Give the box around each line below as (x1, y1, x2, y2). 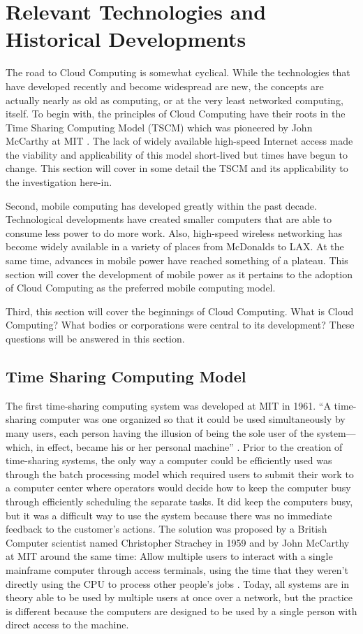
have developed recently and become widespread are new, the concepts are (6, 78, 324, 93)
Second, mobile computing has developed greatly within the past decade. (6, 198, 317, 212)
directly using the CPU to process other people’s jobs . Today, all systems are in (6, 576, 350, 591)
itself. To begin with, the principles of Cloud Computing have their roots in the (6, 106, 346, 121)
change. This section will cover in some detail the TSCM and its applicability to (6, 161, 348, 175)
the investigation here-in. (6, 175, 112, 189)
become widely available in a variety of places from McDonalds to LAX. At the (6, 239, 344, 254)
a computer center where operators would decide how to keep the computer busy (6, 480, 351, 495)
